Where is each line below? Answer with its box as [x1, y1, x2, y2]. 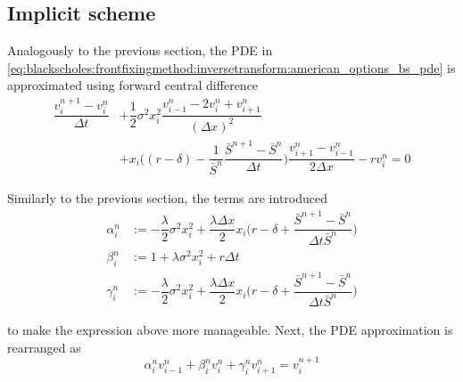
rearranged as [7, 337, 81, 356]
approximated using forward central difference [7, 76, 259, 94]
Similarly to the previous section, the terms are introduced [7, 189, 327, 207]
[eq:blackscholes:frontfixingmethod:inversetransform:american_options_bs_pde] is [7, 58, 456, 77]
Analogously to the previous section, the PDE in [7, 41, 273, 60]
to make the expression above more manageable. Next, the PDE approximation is [7, 321, 453, 339]
